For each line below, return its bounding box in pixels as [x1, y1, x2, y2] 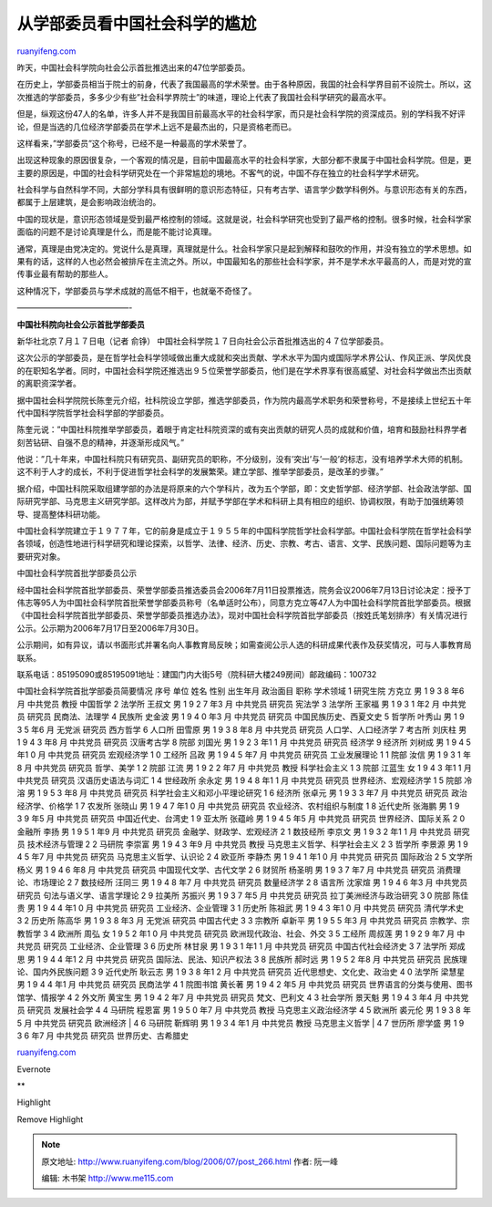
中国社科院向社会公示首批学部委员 [16, 319, 145, 330]
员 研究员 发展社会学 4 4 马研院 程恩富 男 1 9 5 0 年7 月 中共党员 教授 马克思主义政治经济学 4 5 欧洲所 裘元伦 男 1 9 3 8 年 [16, 1005, 471, 1016]
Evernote [16, 1063, 51, 1075]
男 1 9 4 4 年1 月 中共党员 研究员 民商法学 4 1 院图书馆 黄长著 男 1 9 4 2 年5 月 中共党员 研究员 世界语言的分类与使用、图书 [16, 979, 473, 990]
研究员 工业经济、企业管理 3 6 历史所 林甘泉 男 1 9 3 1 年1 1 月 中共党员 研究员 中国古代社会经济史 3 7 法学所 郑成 [42, 941, 466, 952]
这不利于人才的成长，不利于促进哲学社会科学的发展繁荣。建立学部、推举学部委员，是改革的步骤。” [16, 466, 384, 478]
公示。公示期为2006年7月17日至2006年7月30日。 [16, 623, 204, 634]
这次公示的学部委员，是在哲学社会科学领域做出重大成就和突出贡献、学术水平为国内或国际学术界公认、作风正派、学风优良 [16, 352, 472, 364]
